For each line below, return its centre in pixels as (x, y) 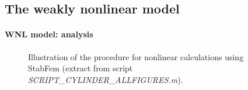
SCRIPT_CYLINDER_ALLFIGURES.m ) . (106, 79)
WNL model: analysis (49, 34)
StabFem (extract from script (81, 68)
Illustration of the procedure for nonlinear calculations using (136, 56)
